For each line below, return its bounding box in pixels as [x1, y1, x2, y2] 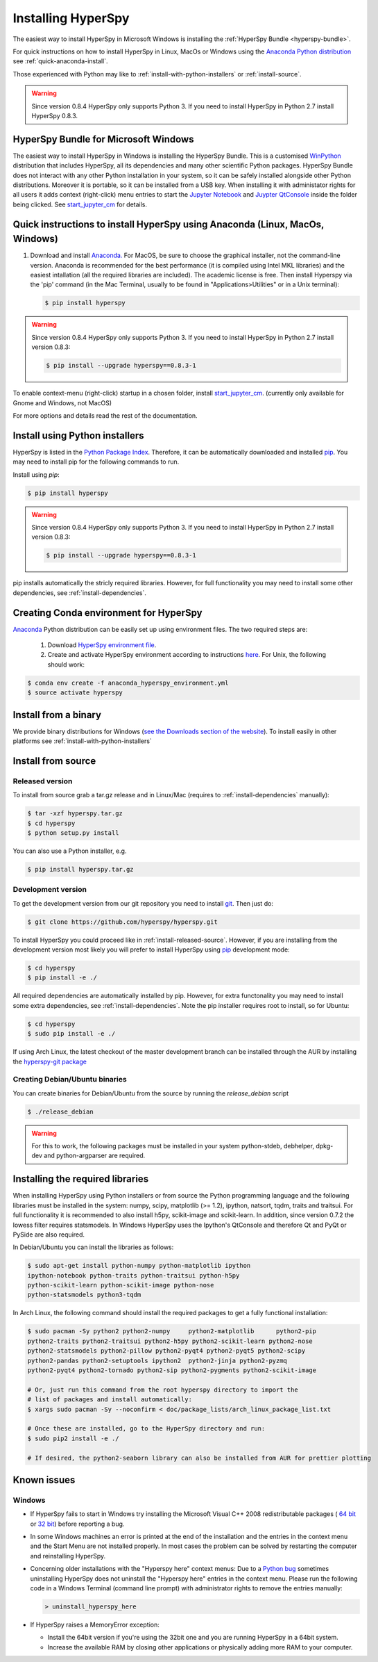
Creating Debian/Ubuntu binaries [12, 1075, 128, 1084]
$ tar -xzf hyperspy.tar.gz [27, 810, 123, 817]
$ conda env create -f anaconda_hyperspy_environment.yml [27, 678, 229, 687]
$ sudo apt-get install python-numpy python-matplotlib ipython [27, 1262, 251, 1270]
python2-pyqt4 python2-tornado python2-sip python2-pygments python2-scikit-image [27, 1366, 317, 1374]
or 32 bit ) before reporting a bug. [30, 1520, 125, 1528]
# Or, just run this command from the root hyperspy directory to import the [27, 1385, 298, 1394]
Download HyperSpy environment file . [47, 641, 157, 649]
